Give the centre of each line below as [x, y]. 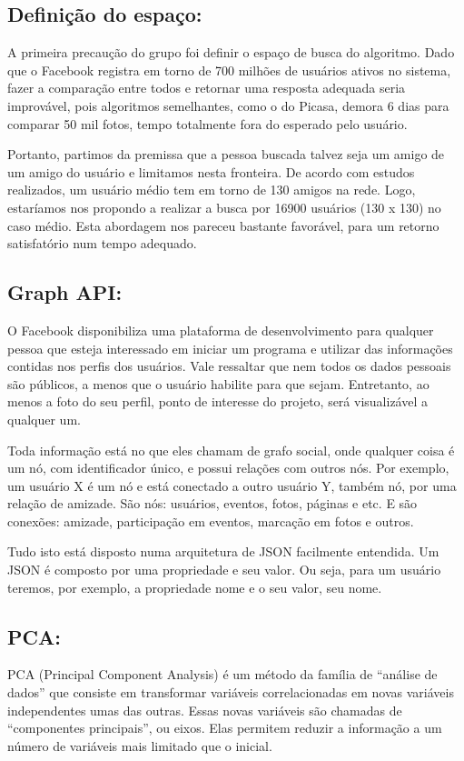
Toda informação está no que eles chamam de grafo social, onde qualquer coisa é [231, 450]
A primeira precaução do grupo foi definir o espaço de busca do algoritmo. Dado [231, 52]
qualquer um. [44, 419]
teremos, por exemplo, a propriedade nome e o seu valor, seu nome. [195, 587]
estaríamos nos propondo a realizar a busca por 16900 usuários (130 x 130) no [224, 207]
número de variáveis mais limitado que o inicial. [140, 745]
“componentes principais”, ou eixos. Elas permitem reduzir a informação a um [225, 728]
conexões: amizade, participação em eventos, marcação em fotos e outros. [211, 521]
